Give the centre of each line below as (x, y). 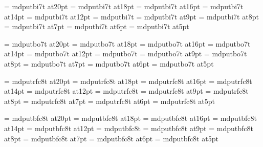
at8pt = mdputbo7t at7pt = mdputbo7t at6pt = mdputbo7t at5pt (109, 63)
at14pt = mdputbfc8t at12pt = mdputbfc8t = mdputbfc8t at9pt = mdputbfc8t (129, 128)
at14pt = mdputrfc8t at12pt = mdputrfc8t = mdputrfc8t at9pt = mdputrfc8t (126, 91)
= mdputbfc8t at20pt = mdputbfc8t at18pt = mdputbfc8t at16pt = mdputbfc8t (130, 118)
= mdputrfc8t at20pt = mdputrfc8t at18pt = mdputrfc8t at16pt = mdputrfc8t (128, 81)
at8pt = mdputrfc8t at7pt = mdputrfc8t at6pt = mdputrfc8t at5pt (110, 101)
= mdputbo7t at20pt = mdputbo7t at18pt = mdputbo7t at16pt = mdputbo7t (127, 43)
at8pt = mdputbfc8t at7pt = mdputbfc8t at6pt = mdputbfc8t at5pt (111, 138)
